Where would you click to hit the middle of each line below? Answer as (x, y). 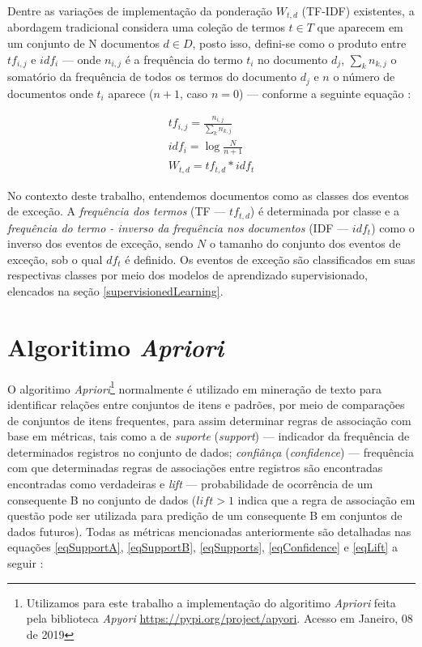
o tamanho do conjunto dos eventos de (305, 243)
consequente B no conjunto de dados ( (102, 499)
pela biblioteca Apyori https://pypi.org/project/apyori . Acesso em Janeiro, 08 (220, 618)
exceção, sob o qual (55, 259)
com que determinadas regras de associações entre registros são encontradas (195, 468)
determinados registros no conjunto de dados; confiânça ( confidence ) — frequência (211, 451)
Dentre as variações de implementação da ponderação (140, 11)
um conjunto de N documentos (83, 43)
